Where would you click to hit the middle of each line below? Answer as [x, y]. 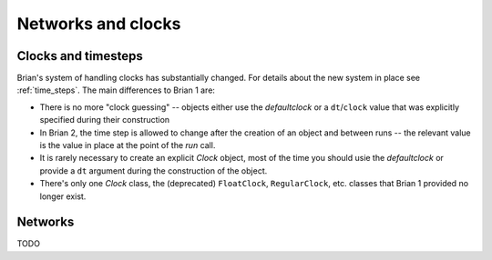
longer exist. [63, 196]
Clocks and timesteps [80, 56]
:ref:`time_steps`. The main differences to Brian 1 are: [116, 90]
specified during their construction [105, 120]
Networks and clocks [99, 24]
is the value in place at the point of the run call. [128, 145]
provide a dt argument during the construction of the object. [154, 170]
